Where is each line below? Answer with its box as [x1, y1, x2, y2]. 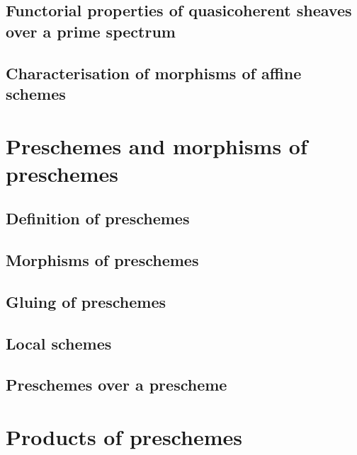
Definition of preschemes [6, 207, 190, 229]
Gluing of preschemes [6, 290, 166, 312]
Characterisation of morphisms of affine [6, 62, 302, 83]
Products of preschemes [6, 422, 242, 451]
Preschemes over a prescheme [6, 374, 227, 396]
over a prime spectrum [6, 20, 176, 42]
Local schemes [6, 332, 112, 354]
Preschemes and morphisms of [6, 131, 307, 160]
